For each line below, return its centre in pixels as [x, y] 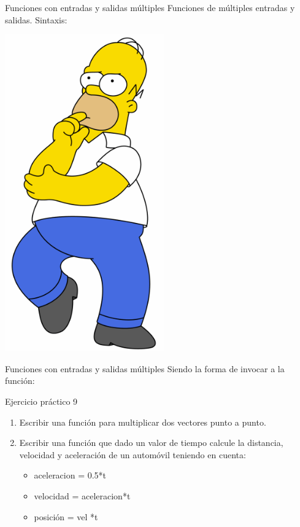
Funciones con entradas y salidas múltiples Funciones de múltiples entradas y [150, 7]
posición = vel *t [66, 516]
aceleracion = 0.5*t [70, 475]
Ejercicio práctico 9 [41, 401]
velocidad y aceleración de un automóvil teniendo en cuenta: [133, 454]
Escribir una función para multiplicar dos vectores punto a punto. [143, 422]
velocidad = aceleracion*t [82, 495]
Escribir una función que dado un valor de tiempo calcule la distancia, [151, 443]
